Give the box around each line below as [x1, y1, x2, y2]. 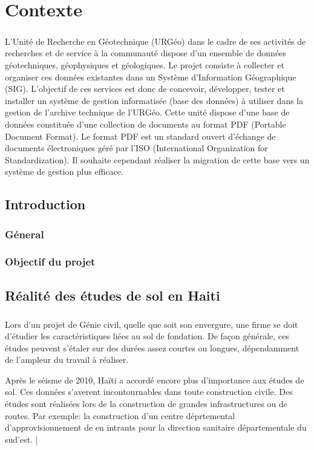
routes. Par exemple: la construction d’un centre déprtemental [5, 409, 235, 422]
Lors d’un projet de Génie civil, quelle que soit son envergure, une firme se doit [5, 318, 298, 330]
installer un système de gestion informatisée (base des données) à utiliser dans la [5, 94, 304, 106]
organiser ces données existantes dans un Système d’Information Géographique [5, 70, 296, 83]
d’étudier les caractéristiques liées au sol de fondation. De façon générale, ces [5, 330, 289, 342]
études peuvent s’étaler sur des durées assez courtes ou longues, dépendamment [5, 341, 299, 354]
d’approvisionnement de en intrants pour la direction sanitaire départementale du [5, 421, 307, 434]
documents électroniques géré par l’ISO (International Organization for [5, 142, 268, 154]
